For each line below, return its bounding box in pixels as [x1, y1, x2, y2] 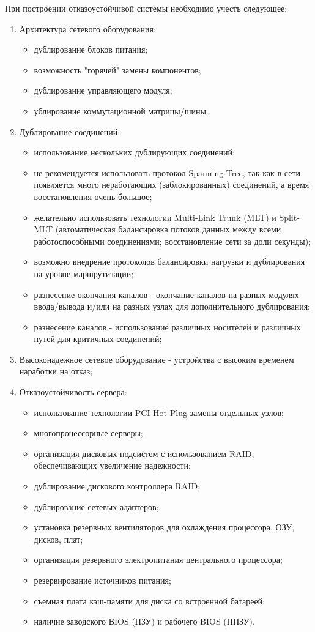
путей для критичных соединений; [34, 332, 162, 345]
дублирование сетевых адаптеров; [34, 500, 159, 513]
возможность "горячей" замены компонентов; [34, 63, 201, 76]
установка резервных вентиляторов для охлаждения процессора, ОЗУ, [34, 521, 295, 533]
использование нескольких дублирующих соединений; [34, 146, 235, 158]
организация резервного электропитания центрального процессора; [34, 553, 283, 566]
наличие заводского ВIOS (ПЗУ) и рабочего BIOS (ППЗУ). [34, 615, 255, 628]
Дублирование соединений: [19, 125, 120, 138]
